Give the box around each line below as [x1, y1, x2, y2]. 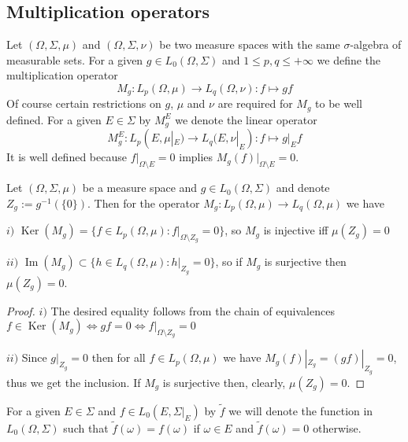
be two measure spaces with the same [159, 36, 340, 53]
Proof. [6, 302, 35, 319]
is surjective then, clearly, [162, 374, 286, 390]
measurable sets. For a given [6, 51, 143, 68]
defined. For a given [6, 111, 102, 127]
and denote [276, 179, 330, 196]
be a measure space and [82, 179, 198, 196]
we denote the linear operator [175, 111, 317, 127]
